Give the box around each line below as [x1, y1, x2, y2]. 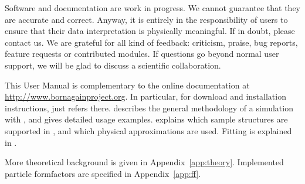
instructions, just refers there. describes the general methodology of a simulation [5, 101, 293, 114]
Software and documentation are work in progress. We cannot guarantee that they [5, 2, 301, 13]
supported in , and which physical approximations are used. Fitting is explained [5, 124, 292, 137]
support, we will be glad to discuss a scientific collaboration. [5, 59, 221, 71]
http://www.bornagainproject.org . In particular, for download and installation [5, 90, 286, 103]
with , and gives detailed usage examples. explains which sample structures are [5, 113, 288, 125]
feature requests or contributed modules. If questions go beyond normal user [5, 47, 279, 60]
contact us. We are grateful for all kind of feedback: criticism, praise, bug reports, [5, 36, 298, 48]
